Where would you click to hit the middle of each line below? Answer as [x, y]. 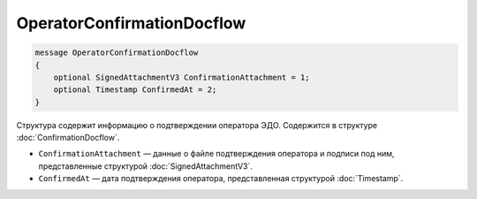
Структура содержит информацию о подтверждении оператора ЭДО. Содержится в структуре [197, 125]
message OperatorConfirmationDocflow [117, 53]
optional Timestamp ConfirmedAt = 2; [135, 90]
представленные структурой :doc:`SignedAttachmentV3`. [146, 166]
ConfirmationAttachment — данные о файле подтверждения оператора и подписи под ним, [216, 154]
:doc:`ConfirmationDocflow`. [68, 138]
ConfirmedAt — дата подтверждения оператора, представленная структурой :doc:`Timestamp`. [221, 179]
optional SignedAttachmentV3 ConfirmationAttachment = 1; [182, 77]
